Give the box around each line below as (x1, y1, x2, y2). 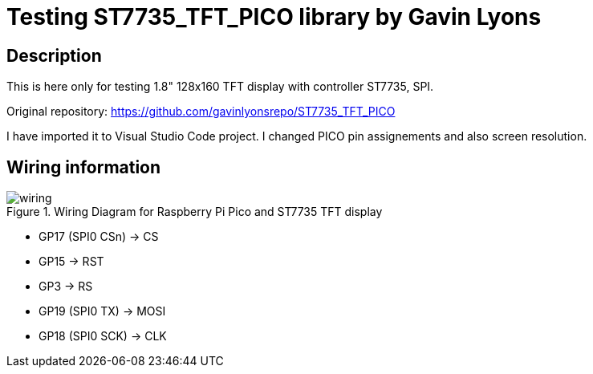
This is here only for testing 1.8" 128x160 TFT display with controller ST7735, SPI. (6, 79, 434, 94)
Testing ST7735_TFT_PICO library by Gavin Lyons (6, 3, 542, 30)
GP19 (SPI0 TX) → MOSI (39, 304, 166, 319)
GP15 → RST (39, 254, 104, 269)
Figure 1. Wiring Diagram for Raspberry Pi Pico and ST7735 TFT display (6, 205, 383, 219)
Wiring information (6, 157, 161, 177)
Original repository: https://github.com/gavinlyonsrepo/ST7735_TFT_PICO (6, 104, 396, 119)
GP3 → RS (39, 279, 93, 294)
